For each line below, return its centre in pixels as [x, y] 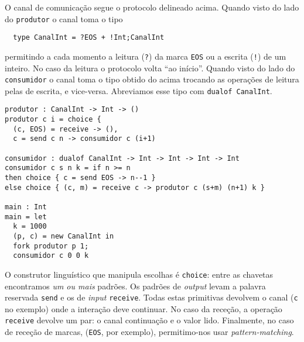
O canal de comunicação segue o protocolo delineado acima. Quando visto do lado [152, 7]
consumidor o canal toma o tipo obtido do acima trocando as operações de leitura [152, 79]
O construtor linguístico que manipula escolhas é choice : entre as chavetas [139, 274]
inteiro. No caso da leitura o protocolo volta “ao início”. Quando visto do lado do [150, 68]
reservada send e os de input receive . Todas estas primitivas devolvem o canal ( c [151, 297]
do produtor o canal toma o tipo [64, 18]
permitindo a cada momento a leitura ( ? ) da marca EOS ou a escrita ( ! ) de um [146, 56]
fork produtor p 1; [51, 246]
